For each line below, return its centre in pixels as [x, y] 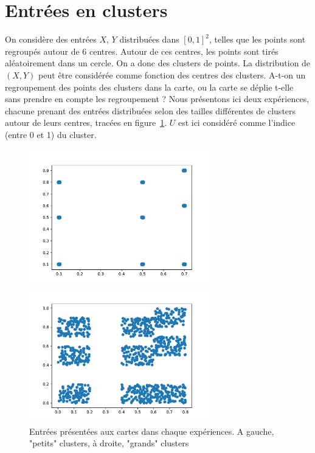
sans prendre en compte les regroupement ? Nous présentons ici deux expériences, [157, 99]
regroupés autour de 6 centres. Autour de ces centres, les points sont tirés [142, 51]
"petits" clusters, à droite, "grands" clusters [109, 443]
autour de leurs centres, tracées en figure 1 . [86, 123]
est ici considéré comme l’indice [237, 123]
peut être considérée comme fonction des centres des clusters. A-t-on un [172, 74]
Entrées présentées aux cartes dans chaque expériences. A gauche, [152, 431]
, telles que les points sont [257, 39]
